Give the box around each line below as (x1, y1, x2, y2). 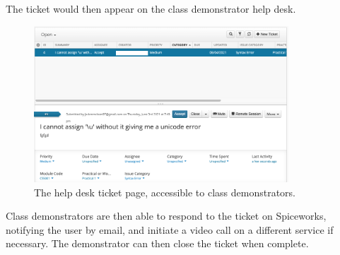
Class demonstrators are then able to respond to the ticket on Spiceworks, (6, 208, 327, 223)
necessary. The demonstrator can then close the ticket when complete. (6, 236, 309, 251)
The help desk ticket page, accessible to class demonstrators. (34, 184, 295, 199)
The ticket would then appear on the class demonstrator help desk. (6, 1, 296, 16)
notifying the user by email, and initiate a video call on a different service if (6, 222, 334, 237)
